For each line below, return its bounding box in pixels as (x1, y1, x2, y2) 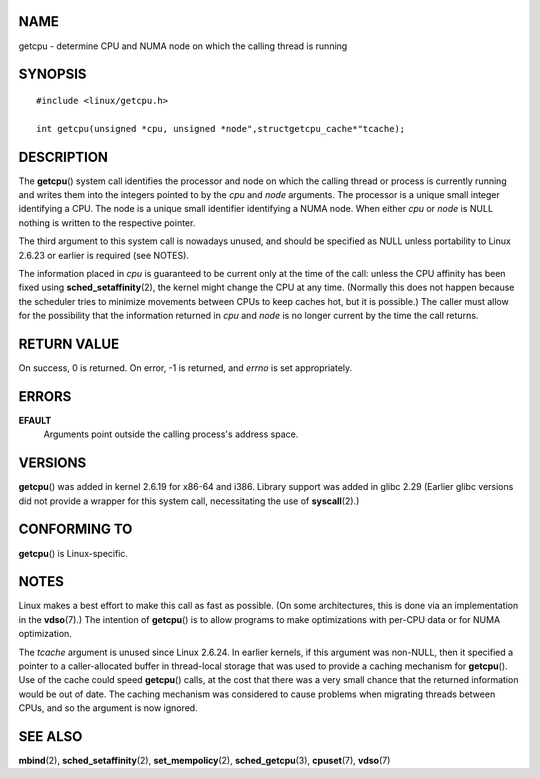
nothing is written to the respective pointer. (18, 216, 196, 229)
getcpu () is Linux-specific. (18, 547, 129, 559)
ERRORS (18, 388, 72, 405)
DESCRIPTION (18, 148, 109, 165)
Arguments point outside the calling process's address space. (43, 428, 299, 440)
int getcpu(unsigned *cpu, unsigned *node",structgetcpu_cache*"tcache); (36, 123, 406, 134)
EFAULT (18, 414, 52, 426)
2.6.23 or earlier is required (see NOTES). (18, 249, 190, 261)
